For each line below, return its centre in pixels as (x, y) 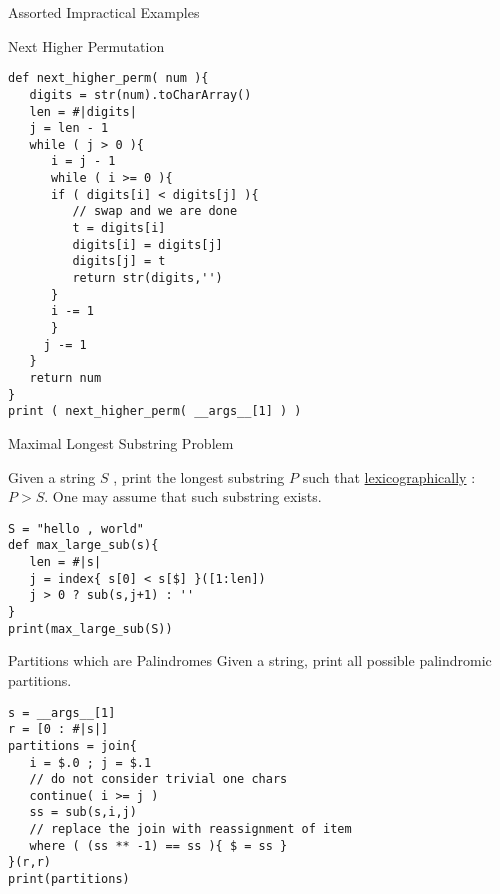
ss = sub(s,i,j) (83, 812)
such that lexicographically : (389, 476)
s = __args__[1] (62, 712)
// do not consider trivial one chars (158, 779)
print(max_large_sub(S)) (90, 628)
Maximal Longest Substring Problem (121, 442)
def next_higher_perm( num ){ (108, 78)
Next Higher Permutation (86, 45)
